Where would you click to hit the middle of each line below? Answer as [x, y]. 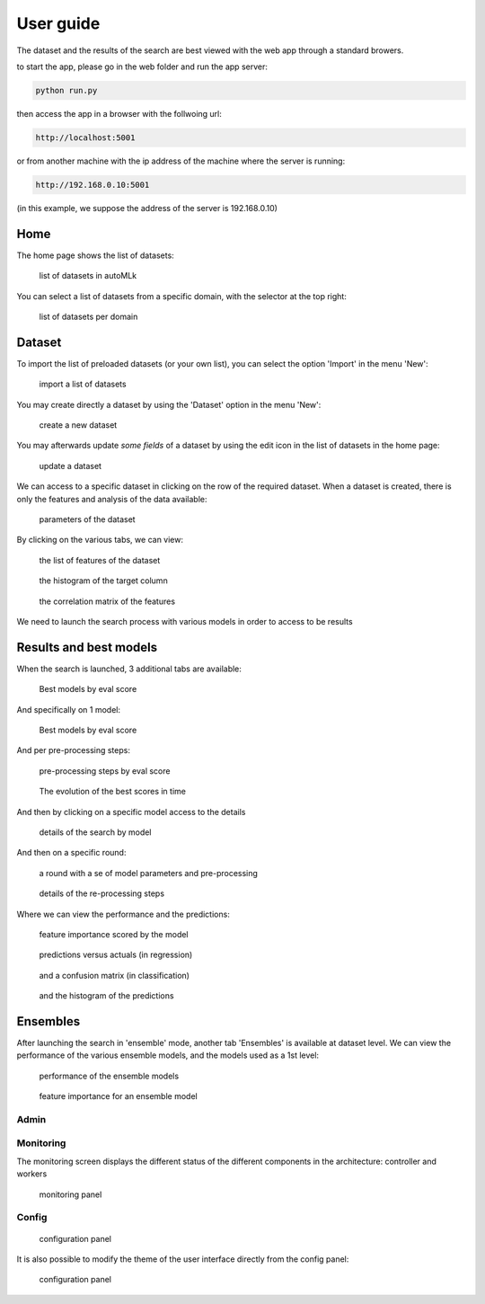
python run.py [66, 90]
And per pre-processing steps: [73, 750]
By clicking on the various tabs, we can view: [100, 540]
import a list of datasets [83, 384]
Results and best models [87, 647]
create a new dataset [78, 425]
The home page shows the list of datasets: [95, 255]
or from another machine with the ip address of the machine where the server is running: [181, 161]
